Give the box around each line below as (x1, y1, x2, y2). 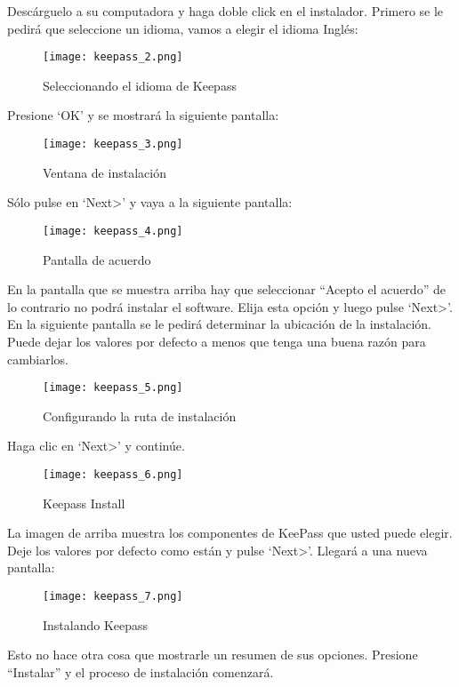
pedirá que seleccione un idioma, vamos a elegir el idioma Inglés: (7, 19, 358, 37)
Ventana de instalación (43, 163, 166, 181)
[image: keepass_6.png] (43, 467, 183, 481)
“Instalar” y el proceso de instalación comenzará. (7, 662, 274, 681)
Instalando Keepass (43, 615, 149, 634)
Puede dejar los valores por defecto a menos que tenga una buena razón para (7, 332, 426, 350)
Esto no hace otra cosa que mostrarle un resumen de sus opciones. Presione (7, 645, 418, 664)
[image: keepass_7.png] (43, 589, 183, 603)
